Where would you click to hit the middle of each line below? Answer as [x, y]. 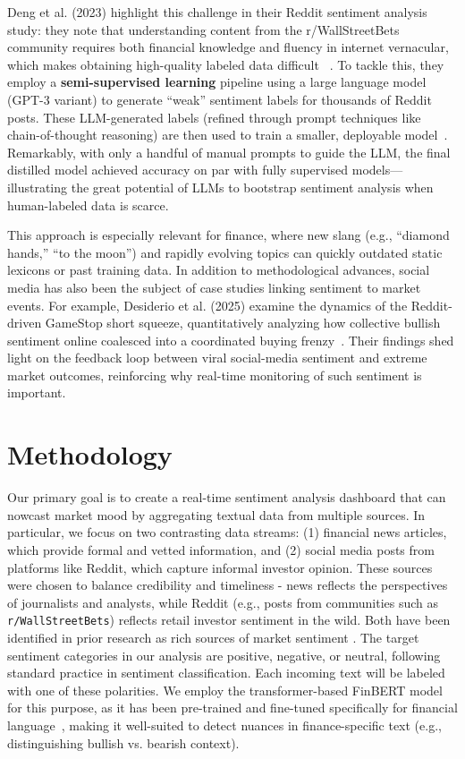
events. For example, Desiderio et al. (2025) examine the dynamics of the [207, 305]
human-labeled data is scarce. [88, 205]
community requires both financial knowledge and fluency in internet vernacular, [228, 47]
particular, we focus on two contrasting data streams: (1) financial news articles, [227, 532]
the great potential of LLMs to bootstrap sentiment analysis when [252, 187]
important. [37, 392]
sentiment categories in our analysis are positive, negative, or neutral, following [224, 655]
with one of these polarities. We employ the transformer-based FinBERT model [225, 690]
